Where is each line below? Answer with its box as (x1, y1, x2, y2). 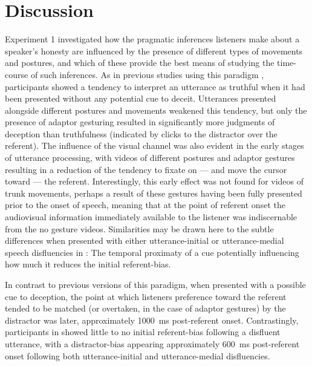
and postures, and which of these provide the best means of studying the (5, 56, 275, 69)
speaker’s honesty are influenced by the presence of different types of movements (5, 44, 303, 57)
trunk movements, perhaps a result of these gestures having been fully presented (5, 186, 302, 199)
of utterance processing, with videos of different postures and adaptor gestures (5, 151, 295, 164)
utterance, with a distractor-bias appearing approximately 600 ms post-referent (5, 337, 300, 350)
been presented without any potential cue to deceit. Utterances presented (5, 92, 276, 105)
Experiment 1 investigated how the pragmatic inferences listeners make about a (5, 33, 300, 45)
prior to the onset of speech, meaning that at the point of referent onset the (5, 198, 285, 211)
